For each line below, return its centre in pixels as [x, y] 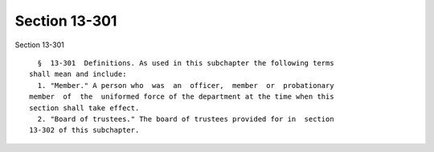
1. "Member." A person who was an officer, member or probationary [186, 85]
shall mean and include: [78, 74]
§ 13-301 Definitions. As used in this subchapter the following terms [186, 63]
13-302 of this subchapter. [84, 130]
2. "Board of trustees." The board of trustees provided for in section [186, 119]
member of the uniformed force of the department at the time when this [182, 97]
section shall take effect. [84, 108]
